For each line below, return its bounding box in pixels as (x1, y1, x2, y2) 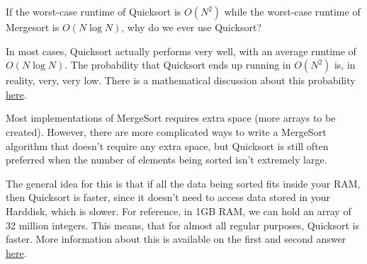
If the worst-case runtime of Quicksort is (6, 4, 181, 18)
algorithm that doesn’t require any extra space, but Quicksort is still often (6, 138, 329, 153)
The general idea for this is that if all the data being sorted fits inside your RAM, (6, 176, 361, 190)
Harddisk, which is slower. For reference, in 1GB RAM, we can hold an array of (6, 203, 351, 218)
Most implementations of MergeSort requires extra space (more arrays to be (6, 110, 336, 125)
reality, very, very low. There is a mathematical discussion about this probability (6, 73, 356, 88)
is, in (334, 57, 356, 72)
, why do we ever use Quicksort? (121, 20, 262, 34)
